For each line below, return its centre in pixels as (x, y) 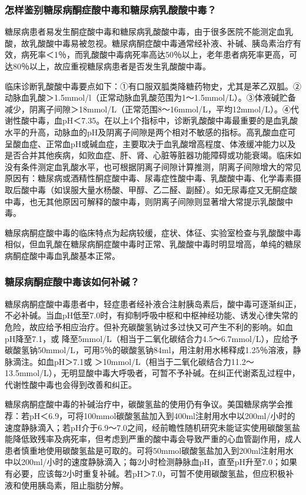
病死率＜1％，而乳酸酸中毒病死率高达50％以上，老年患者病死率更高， (155, 54)
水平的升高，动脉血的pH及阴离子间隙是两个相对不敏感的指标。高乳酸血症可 (150, 132)
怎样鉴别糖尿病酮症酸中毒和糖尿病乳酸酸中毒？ (111, 9)
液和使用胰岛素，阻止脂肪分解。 (66, 485)
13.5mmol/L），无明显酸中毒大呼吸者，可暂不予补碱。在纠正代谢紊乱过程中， (152, 373)
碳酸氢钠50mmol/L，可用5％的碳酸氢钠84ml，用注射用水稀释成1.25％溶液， (149, 350)
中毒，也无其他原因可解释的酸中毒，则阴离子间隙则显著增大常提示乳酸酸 (145, 201)
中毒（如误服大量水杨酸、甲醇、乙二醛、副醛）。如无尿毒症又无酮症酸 (163, 189)
